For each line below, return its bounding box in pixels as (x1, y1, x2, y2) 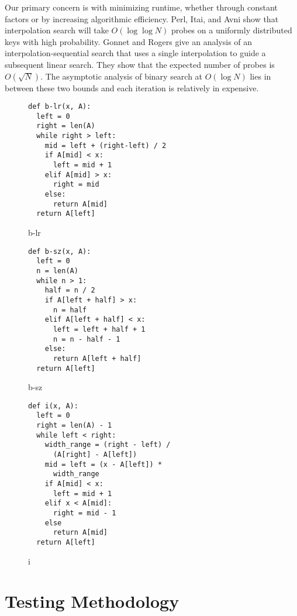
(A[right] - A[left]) (53, 450, 137, 459)
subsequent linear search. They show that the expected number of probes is (5, 58, 275, 70)
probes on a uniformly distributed (171, 24, 292, 36)
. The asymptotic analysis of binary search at (40, 70, 203, 82)
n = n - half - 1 (53, 335, 120, 343)
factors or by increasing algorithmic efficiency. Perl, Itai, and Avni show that (5, 12, 279, 25)
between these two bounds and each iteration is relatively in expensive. (5, 81, 259, 94)
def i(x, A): (28, 401, 78, 410)
